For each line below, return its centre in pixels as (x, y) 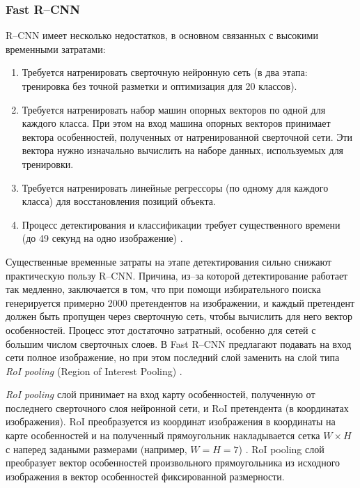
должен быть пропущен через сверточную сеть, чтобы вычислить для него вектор (179, 316)
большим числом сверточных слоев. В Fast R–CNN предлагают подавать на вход (179, 343)
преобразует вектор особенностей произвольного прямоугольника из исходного (173, 463)
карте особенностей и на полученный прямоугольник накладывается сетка (163, 435)
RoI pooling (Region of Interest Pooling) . (94, 371)
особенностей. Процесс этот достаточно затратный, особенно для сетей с (161, 329)
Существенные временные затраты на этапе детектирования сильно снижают (169, 261)
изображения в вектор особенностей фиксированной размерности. (145, 476)
